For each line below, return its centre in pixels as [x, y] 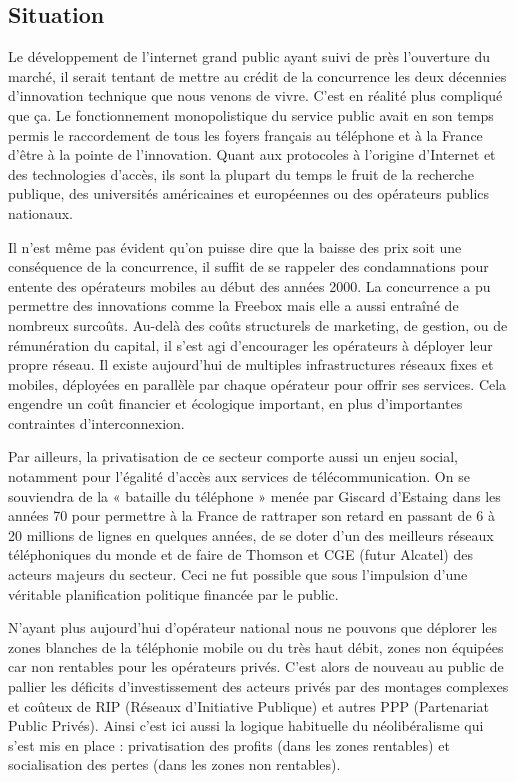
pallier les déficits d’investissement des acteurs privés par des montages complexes [258, 686]
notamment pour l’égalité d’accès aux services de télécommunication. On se [239, 476]
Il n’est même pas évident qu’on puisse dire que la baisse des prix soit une [235, 246]
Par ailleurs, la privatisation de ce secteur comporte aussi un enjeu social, [233, 456]
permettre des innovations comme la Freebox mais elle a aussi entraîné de [233, 305]
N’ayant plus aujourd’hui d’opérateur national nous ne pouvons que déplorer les [253, 627]
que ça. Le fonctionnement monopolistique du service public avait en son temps [251, 114]
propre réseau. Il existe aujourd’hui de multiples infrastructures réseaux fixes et [251, 364]
